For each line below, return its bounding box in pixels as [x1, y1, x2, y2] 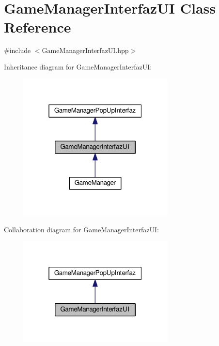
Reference [4, 17, 71, 37]
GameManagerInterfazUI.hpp [42, 45, 129, 55]
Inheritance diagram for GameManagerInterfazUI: [4, 61, 152, 71]
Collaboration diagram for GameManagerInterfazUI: [4, 224, 159, 234]
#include [4, 45, 31, 55]
